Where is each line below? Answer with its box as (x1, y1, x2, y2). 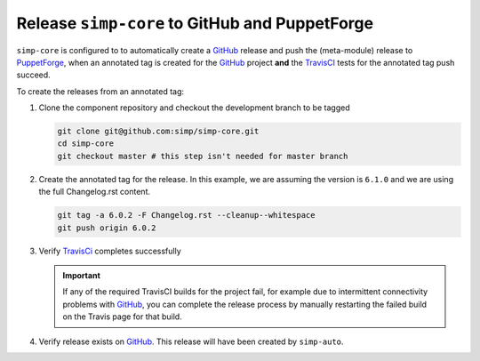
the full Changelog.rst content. (38, 187, 151, 197)
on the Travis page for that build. (62, 311, 182, 322)
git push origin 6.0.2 (57, 222, 156, 233)
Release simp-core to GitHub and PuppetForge (16, 13, 373, 33)
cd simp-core (57, 139, 115, 148)
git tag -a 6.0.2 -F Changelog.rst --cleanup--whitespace (57, 210, 316, 221)
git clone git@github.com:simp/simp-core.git (57, 126, 260, 137)
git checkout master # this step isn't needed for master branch (57, 151, 348, 161)
